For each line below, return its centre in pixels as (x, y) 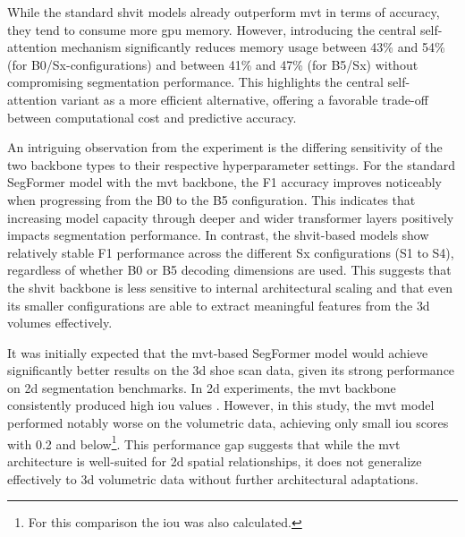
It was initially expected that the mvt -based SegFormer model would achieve (218, 352)
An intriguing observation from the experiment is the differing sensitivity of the (225, 147)
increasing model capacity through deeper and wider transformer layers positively (231, 217)
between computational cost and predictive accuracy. (152, 117)
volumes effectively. (60, 323)
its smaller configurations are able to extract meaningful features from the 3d (219, 305)
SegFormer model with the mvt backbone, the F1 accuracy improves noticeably (224, 182)
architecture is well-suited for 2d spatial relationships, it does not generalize (215, 460)
